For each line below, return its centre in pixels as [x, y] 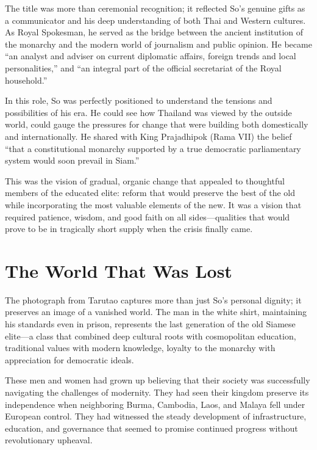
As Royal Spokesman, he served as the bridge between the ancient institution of [154, 32]
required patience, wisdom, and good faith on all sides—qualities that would [148, 216]
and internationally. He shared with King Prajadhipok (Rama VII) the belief [148, 136]
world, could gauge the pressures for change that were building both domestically [157, 124]
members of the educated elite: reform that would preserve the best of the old [150, 193]
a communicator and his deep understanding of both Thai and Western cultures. [155, 20]
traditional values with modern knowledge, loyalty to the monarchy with [140, 348]
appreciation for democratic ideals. [69, 359]
